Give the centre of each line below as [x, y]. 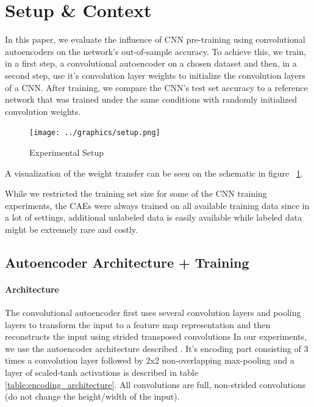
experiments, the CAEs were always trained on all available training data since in [157, 205]
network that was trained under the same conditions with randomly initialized [151, 99]
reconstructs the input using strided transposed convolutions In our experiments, [156, 336]
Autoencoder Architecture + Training [127, 262]
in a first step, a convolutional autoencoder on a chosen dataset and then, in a [151, 63]
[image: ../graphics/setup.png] [95, 133]
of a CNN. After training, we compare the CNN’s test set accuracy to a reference [156, 87]
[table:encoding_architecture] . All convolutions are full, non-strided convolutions [155, 384]
